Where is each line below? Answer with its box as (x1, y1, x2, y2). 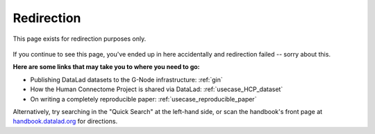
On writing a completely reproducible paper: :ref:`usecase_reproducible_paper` (30, 95, 257, 103)
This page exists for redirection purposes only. (12, 35, 147, 43)
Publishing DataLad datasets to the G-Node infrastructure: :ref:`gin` (30, 75, 223, 84)
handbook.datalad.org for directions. (12, 117, 118, 126)
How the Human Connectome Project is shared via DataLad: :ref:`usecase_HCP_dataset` (30, 85, 283, 93)
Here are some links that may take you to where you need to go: (12, 63, 201, 71)
